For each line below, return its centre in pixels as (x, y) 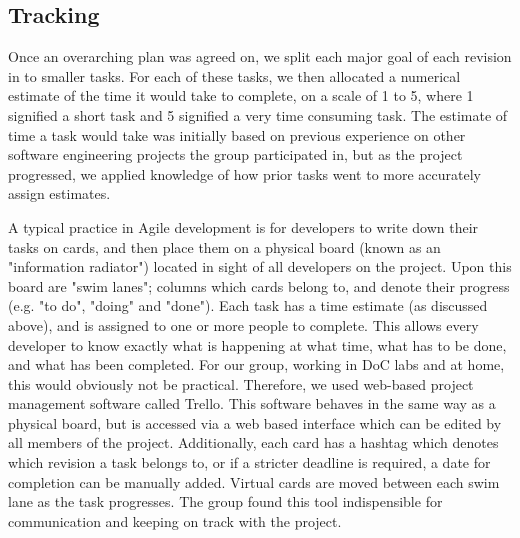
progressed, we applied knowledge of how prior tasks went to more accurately (245, 173)
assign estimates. (59, 193)
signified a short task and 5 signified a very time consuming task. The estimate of (258, 114)
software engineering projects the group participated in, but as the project (235, 154)
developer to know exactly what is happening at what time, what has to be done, (257, 344)
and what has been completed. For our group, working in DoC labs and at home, (256, 364)
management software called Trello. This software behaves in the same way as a (252, 403)
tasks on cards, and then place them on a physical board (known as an (224, 246)
